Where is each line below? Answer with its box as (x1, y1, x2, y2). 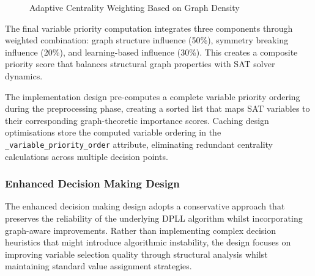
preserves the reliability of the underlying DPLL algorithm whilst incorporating (5, 212, 303, 224)
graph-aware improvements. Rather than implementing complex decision (5, 223, 276, 236)
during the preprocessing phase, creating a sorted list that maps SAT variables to (5, 102, 310, 115)
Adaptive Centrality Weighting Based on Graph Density (29, 1, 240, 13)
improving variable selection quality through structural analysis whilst (5, 247, 268, 260)
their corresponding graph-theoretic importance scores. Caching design (5, 114, 269, 126)
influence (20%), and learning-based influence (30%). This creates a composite (5, 45, 298, 58)
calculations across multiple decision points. (5, 150, 168, 162)
